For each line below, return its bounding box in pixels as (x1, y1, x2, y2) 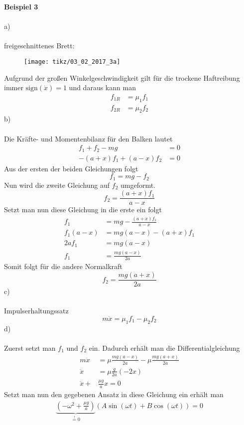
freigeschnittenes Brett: (4, 40, 75, 51)
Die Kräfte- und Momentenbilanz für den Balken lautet (4, 133, 173, 143)
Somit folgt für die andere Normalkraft (4, 261, 122, 272)
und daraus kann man (69, 82, 136, 93)
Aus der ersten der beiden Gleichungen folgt (4, 163, 138, 173)
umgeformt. (120, 179, 156, 190)
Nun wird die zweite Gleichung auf (4, 179, 110, 190)
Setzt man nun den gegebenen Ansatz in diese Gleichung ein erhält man (4, 389, 224, 399)
